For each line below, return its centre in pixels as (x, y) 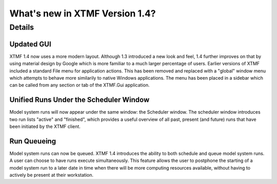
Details (22, 27)
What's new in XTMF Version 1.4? (83, 13)
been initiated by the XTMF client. (45, 126)
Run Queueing (33, 141)
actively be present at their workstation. (51, 175)
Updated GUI (30, 44)
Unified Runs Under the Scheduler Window (80, 100)
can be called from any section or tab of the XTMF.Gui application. (80, 85)
